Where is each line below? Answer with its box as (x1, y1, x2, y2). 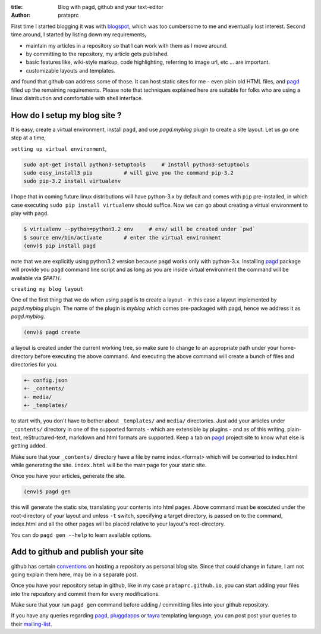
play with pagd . (11, 210, 49, 217)
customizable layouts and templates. (26, 67, 116, 74)
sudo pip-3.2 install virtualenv (23, 178, 121, 185)
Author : (11, 12, 31, 19)
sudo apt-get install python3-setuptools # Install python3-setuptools (23, 161, 250, 168)
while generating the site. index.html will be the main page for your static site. (11, 462, 207, 469)
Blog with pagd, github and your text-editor (58, 4, 163, 10)
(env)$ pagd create (23, 329, 80, 336)
